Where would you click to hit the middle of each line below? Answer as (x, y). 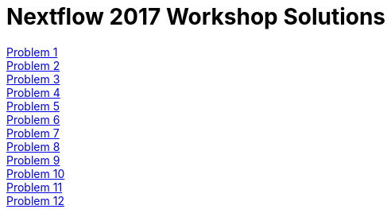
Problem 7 (33, 133)
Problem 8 (33, 146)
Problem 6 (33, 119)
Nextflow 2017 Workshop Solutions (196, 17)
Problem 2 (33, 65)
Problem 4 (33, 92)
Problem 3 (33, 79)
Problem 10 (36, 173)
